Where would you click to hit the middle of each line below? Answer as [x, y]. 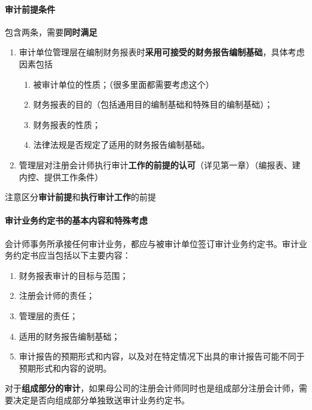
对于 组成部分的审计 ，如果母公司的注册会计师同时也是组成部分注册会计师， [152, 388]
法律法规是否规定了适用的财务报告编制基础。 [121, 145]
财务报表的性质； [67, 124]
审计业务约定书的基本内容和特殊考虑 [76, 220]
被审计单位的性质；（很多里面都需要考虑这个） [124, 84]
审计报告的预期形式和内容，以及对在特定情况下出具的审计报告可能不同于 [162, 356]
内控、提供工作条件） [61, 176]
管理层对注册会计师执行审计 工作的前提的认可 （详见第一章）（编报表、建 [160, 164]
